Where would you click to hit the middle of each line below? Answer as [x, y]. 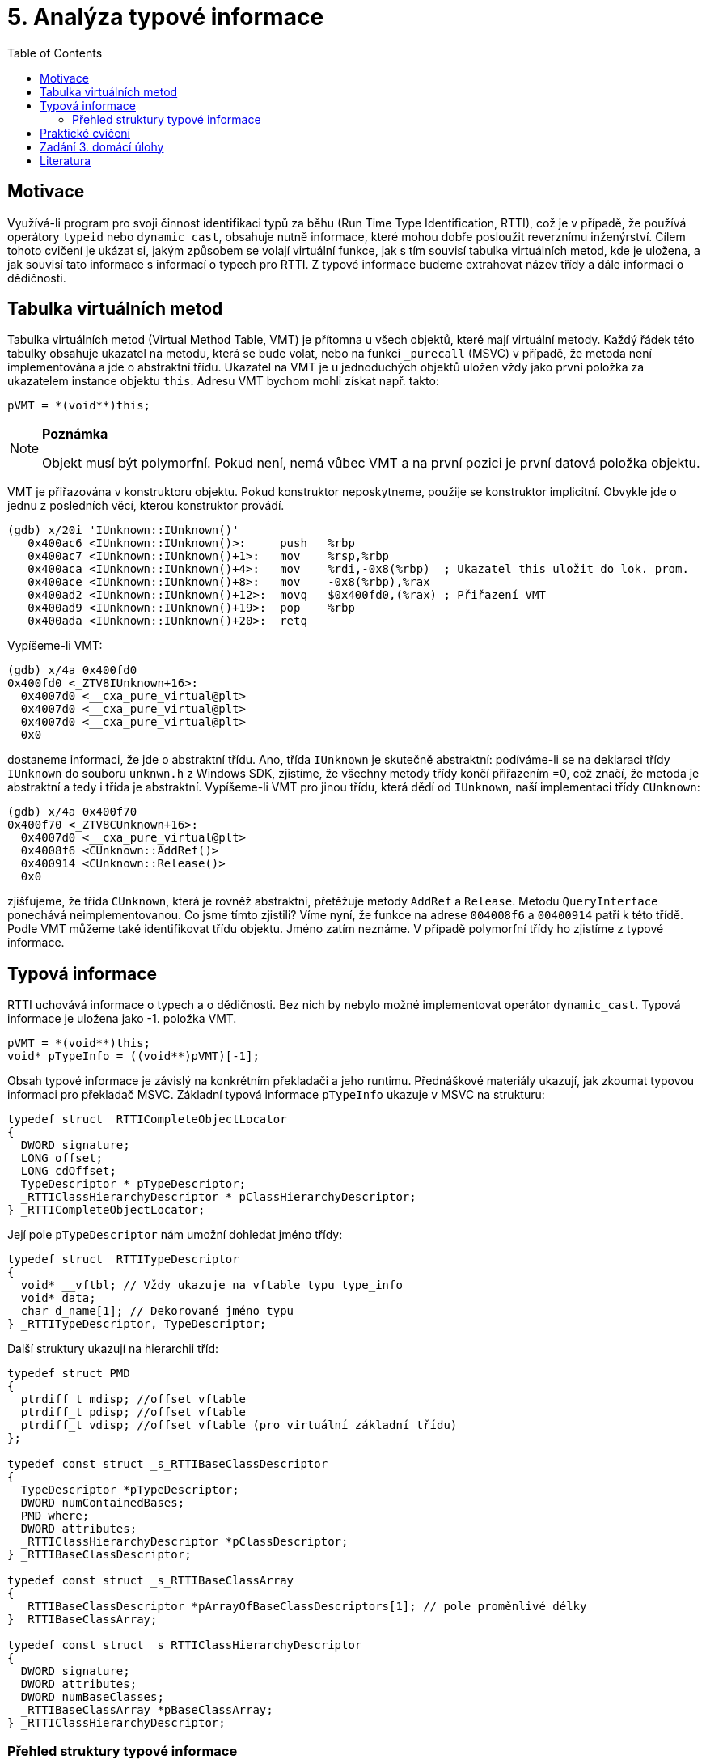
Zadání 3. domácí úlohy [102, 146]
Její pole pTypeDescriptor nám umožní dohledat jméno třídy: [175, 1235]
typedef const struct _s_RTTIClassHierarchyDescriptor [185, 1645]
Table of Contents [55, 53]
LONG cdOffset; [68, 1171]
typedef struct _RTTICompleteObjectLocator [147, 1119]
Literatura [66, 160]
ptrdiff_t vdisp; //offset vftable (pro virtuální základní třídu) [239, 1425]
